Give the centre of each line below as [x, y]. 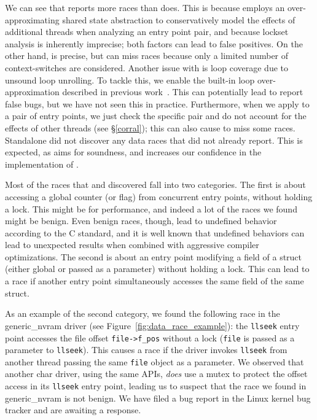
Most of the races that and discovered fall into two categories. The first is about [155, 185]
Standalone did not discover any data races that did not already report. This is [154, 140]
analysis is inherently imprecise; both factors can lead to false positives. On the [154, 43]
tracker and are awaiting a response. [73, 410]
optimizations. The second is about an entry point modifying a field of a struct [154, 256]
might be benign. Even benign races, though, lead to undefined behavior [141, 221]
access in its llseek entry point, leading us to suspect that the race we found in [156, 386]
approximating [32, 19]
